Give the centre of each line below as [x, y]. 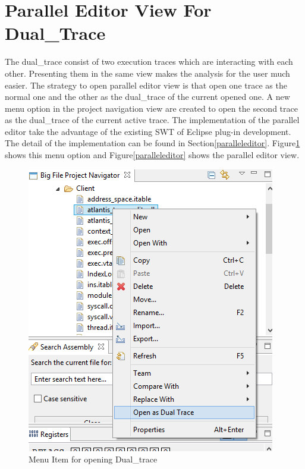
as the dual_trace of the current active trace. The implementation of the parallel [152, 120]
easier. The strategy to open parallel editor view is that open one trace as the [146, 85]
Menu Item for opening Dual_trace [93, 459]
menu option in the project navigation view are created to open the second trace [151, 108]
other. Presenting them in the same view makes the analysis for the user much [147, 73]
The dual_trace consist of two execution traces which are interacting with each [149, 62]
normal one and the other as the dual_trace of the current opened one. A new [147, 97]
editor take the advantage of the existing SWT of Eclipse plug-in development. [148, 131]
